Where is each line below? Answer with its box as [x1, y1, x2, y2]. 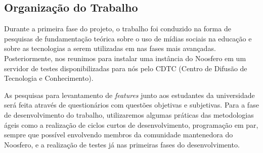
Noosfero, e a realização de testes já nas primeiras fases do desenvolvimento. [4, 139, 240, 149]
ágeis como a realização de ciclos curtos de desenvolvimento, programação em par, [4, 119, 258, 130]
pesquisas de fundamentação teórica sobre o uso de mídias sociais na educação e [4, 33, 252, 43]
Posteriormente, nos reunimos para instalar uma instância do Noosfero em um [4, 53, 246, 63]
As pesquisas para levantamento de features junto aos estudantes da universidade [4, 89, 255, 100]
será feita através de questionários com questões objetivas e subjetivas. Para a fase [4, 99, 259, 110]
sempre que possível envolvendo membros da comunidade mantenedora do [4, 129, 233, 140]
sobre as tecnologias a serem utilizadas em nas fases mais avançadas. [4, 43, 216, 54]
